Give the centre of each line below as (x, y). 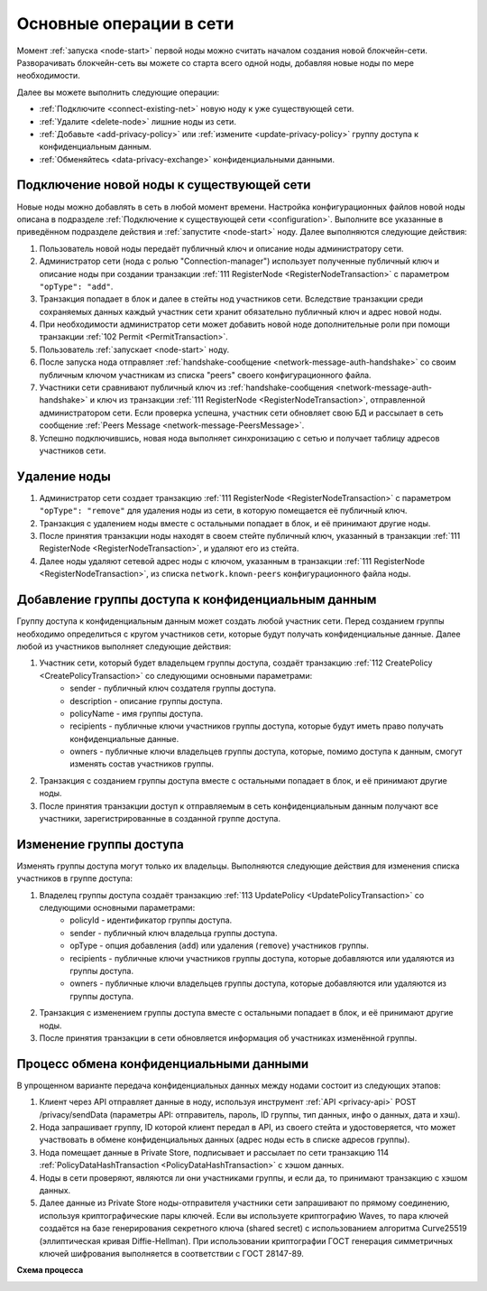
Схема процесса (50, 1270)
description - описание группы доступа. (146, 701)
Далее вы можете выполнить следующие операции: (118, 92)
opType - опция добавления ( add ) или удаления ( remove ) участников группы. (219, 946)
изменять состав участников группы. (142, 764)
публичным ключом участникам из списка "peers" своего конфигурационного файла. (205, 375)
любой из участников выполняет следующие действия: (124, 646)
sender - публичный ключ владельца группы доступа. (174, 933)
